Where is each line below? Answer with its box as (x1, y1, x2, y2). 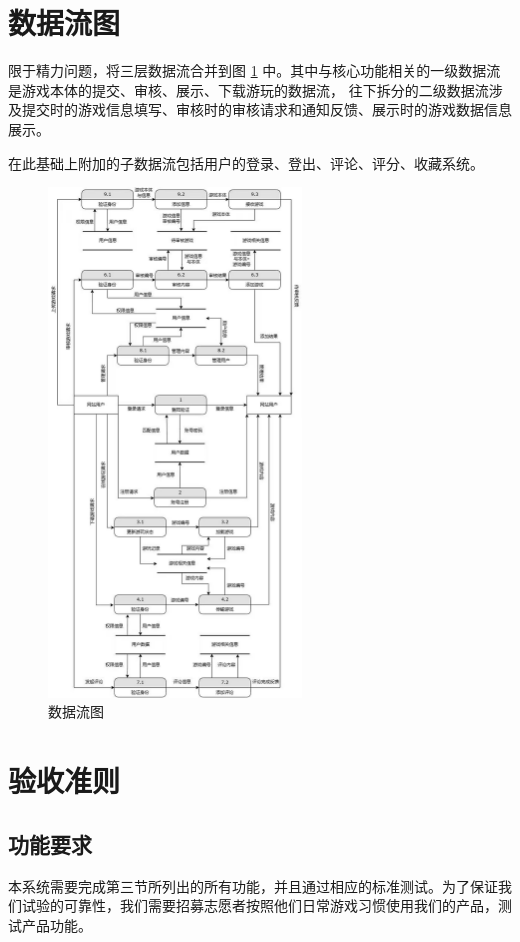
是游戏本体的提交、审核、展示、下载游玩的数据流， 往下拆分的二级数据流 (8, 79, 489, 100)
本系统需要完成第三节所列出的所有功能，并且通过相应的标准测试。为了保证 (8, 875, 498, 896)
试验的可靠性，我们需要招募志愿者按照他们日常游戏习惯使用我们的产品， (21, 895, 498, 916)
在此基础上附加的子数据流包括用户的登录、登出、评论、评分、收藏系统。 (8, 152, 484, 173)
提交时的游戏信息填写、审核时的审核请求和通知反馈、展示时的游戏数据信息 (21, 99, 512, 120)
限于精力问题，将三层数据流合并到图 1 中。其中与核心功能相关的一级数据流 (8, 60, 501, 81)
